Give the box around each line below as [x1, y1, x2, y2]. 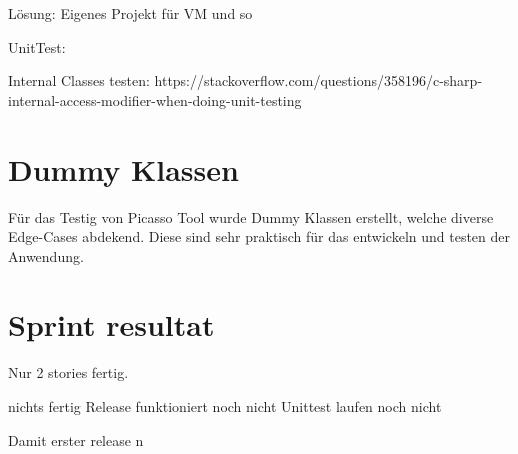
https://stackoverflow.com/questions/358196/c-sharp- [154, 70, 483, 91]
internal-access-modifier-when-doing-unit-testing [8, 89, 302, 110]
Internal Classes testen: [8, 70, 150, 91]
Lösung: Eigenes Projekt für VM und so [8, 3, 253, 23]
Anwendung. [8, 245, 84, 266]
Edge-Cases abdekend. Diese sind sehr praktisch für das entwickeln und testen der [8, 226, 511, 247]
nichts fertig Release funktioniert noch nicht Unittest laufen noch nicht [8, 396, 442, 416]
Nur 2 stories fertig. [8, 362, 129, 383]
